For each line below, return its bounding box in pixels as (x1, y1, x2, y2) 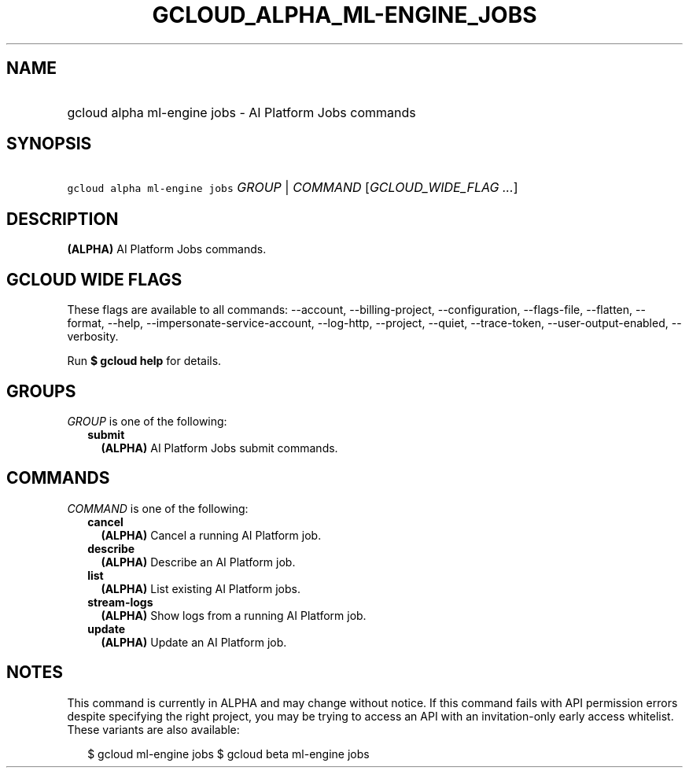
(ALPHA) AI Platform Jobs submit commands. (101, 440, 338, 455)
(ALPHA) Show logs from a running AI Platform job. (101, 608, 367, 622)
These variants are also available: (67, 722, 240, 736)
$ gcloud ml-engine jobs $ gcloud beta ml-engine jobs (87, 746, 370, 761)
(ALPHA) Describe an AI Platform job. (101, 555, 296, 569)
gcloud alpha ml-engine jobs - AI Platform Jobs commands (67, 104, 416, 120)
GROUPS (6, 381, 76, 401)
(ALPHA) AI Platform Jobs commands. (67, 242, 267, 256)
